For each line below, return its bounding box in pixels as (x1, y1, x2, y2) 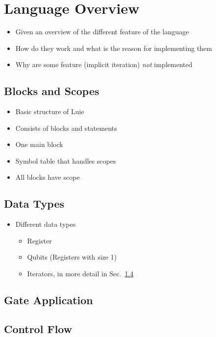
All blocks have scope (15, 172, 80, 182)
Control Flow (4, 321, 72, 336)
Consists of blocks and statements (15, 122, 117, 133)
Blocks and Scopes (4, 83, 99, 98)
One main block (15, 139, 63, 149)
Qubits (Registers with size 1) (27, 252, 117, 262)
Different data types (15, 219, 76, 229)
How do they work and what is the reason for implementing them (15, 43, 212, 53)
